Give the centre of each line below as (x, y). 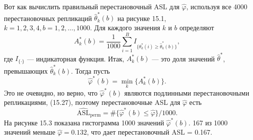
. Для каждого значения (125, 27)
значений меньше (30, 132)
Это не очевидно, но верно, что (51, 92)
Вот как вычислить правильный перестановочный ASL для (92, 6)
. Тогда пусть (91, 70)
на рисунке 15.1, (142, 18)
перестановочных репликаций (48, 18)
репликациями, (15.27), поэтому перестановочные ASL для (92, 102)
